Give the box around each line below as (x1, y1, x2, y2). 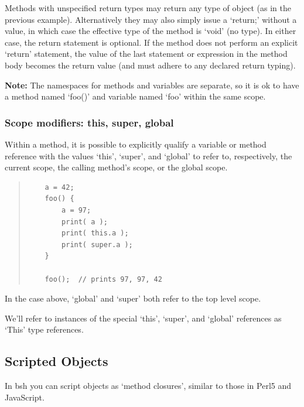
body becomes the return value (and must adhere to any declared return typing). (5, 59, 296, 71)
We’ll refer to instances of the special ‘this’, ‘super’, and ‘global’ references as (5, 312, 282, 324)
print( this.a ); (62, 229, 129, 238)
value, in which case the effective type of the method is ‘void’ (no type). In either (5, 25, 296, 37)
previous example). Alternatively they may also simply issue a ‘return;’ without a (5, 13, 297, 25)
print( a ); (62, 217, 108, 226)
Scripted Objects (5, 352, 108, 370)
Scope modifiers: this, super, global (5, 115, 174, 129)
